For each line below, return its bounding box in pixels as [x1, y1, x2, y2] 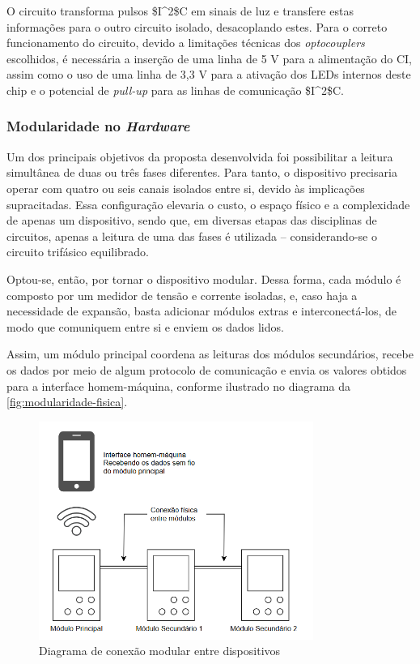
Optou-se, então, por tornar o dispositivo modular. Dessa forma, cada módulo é [6, 270, 401, 287]
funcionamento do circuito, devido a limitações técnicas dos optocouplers [6, 34, 365, 51]
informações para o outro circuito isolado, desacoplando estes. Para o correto [6, 18, 388, 35]
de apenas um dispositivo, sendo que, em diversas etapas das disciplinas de [6, 212, 377, 229]
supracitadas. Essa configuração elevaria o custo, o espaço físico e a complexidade [6, 195, 410, 212]
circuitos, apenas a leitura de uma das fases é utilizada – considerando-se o [6, 227, 377, 244]
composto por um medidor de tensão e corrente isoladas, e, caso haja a [6, 286, 358, 303]
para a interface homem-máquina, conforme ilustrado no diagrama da [6, 377, 350, 394]
